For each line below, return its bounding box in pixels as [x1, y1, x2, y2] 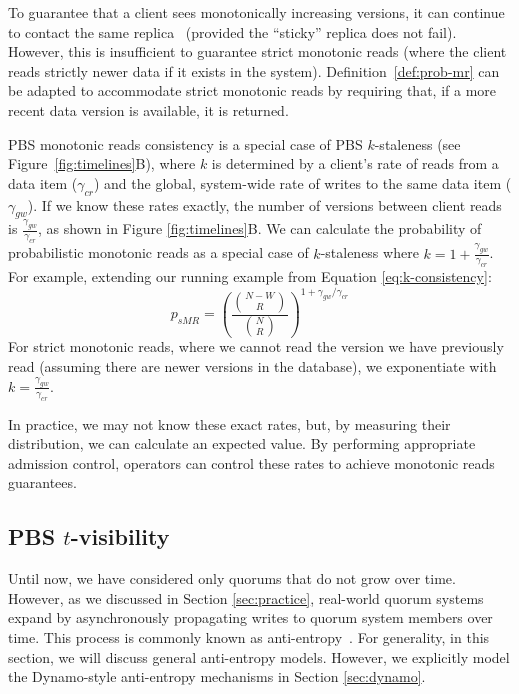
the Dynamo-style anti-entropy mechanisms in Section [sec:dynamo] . [8, 666, 426, 687]
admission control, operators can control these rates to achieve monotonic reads [8, 452, 495, 473]
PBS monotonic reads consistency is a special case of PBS [8, 133, 363, 154]
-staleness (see [374, 133, 461, 154]
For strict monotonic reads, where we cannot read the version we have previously [8, 336, 504, 357]
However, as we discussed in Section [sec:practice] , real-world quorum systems [8, 587, 484, 608]
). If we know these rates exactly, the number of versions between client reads [27, 194, 502, 215]
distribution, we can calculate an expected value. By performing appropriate [8, 433, 476, 454]
